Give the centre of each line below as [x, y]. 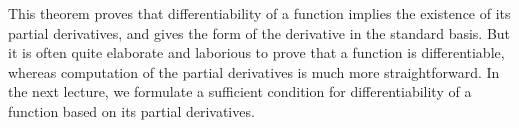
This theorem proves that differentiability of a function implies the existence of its [259, 13]
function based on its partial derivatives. [131, 110]
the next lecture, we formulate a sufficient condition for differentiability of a [240, 91]
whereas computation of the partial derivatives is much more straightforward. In [254, 71]
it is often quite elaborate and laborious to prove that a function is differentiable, [256, 52]
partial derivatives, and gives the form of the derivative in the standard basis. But [259, 32]
